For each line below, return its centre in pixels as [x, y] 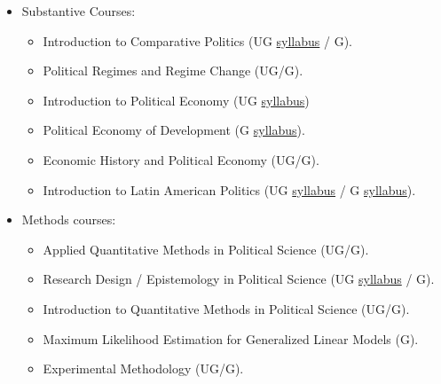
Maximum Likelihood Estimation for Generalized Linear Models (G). [231, 338]
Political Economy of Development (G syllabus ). [174, 130]
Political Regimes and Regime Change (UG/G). [173, 71]
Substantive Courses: [79, 11]
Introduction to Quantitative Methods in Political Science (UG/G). [226, 308]
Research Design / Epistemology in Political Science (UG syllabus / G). [239, 279]
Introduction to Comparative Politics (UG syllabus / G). [197, 40]
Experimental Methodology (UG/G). [143, 368]
